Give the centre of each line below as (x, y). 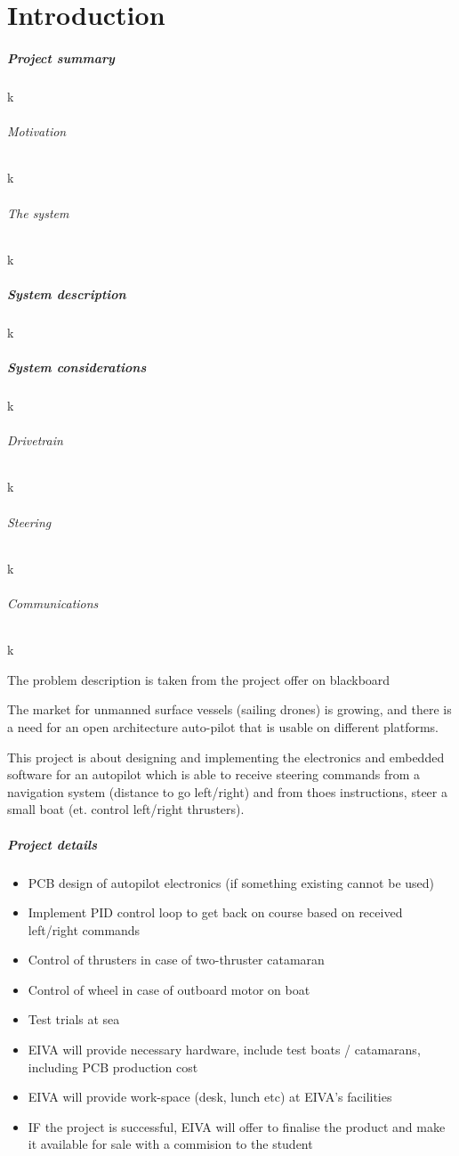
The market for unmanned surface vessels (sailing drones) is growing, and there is (229, 709)
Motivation (37, 131)
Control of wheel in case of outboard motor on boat (169, 989)
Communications (53, 603)
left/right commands (84, 929)
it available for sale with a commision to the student (170, 1144)
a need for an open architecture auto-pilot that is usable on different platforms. (223, 726)
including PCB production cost (113, 1066)
